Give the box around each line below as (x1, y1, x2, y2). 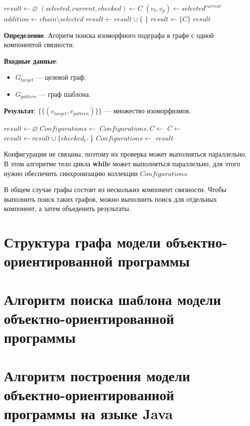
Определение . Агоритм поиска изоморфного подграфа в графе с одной (4, 30, 214, 40)
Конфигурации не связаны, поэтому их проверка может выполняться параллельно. (4, 149, 247, 159)
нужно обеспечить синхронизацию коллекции (4, 168, 138, 178)
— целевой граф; (36, 72, 86, 82)
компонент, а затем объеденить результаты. (4, 203, 131, 213)
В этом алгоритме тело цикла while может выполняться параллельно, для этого (4, 159, 240, 169)
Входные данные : (4, 55, 58, 66)
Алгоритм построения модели (4, 365, 190, 385)
